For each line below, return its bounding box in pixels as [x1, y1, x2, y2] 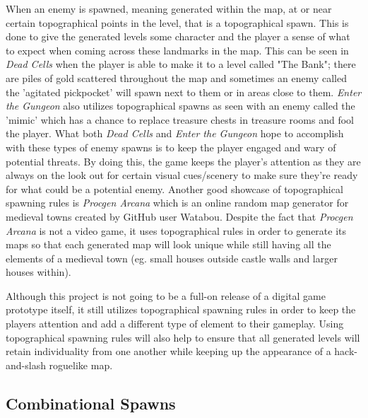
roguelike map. [49, 357, 113, 372]
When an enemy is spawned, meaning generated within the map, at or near [6, 1, 332, 16]
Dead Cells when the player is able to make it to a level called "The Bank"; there [6, 57, 356, 71]
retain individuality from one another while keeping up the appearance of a [6, 344, 331, 359]
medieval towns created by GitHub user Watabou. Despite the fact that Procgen [6, 209, 353, 223]
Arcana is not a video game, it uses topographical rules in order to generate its [6, 223, 347, 238]
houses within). [6, 265, 71, 279]
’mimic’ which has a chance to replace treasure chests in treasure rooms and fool [6, 112, 354, 127]
